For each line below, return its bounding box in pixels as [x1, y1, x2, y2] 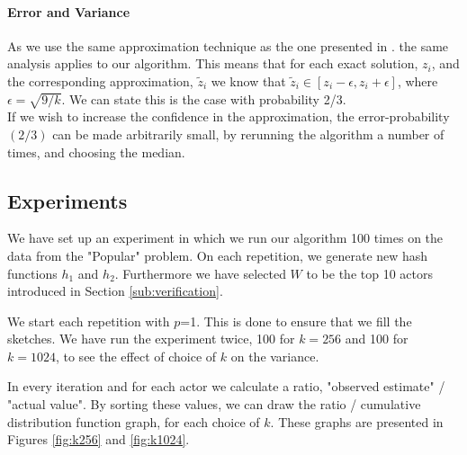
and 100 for [345, 329, 409, 348]
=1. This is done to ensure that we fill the [180, 311, 412, 330]
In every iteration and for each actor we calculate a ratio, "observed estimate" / [7, 377, 445, 396]
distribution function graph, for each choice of [7, 412, 260, 431]
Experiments [7, 186, 128, 214]
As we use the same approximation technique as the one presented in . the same [7, 36, 449, 55]
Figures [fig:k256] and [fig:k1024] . [7, 430, 190, 449]
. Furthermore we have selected [114, 263, 286, 282]
